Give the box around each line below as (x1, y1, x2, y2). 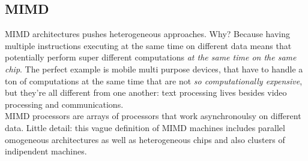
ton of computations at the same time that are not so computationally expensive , (5, 74, 303, 87)
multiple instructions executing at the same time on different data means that (5, 39, 292, 51)
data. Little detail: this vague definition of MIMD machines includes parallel (5, 121, 285, 133)
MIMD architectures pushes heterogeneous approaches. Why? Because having (5, 28, 291, 40)
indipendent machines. (5, 145, 87, 157)
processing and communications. (5, 98, 124, 110)
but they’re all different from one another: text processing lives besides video (5, 86, 287, 99)
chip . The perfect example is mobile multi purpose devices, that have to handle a (5, 62, 303, 75)
